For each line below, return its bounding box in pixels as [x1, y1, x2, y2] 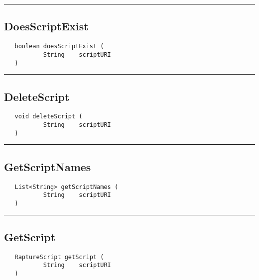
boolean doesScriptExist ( [14, 43, 104, 50]
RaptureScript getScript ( [14, 253, 104, 261]
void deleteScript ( [14, 113, 83, 120]
